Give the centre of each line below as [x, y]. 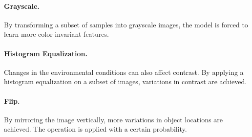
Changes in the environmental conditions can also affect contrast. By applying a [124, 72]
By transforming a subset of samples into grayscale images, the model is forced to [126, 24]
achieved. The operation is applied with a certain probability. [95, 129]
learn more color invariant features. [56, 34]
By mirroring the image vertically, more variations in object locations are [113, 119]
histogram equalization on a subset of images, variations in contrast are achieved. [126, 81]
